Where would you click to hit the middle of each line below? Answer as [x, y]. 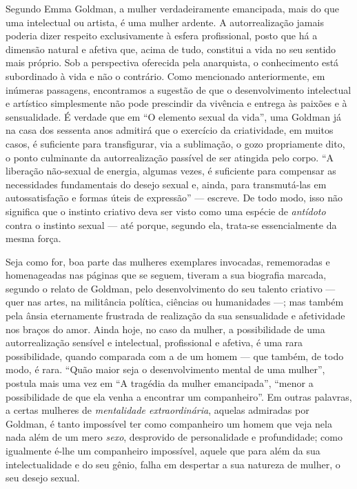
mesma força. [33, 238]
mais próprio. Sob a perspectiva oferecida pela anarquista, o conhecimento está [172, 62]
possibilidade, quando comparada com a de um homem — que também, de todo [175, 356]
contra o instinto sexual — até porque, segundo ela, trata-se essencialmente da [171, 224]
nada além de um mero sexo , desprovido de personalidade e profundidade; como [174, 437]
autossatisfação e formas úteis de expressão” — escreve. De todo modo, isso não [174, 198]
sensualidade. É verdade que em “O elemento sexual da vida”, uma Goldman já [174, 116]
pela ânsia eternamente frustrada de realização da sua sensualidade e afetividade [175, 316]
